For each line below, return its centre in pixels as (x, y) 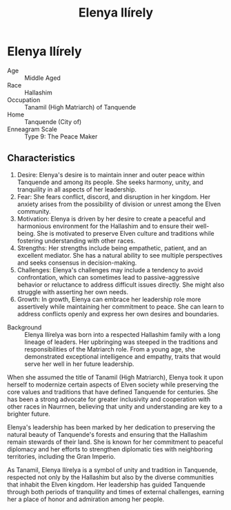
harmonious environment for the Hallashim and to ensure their (105, 226)
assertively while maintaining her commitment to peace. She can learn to (120, 306)
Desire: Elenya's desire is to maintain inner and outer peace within (111, 174)
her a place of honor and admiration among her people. (86, 499)
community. (34, 211)
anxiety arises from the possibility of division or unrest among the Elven (119, 204)
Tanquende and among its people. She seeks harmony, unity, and (110, 182)
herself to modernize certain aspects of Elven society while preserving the (113, 385)
